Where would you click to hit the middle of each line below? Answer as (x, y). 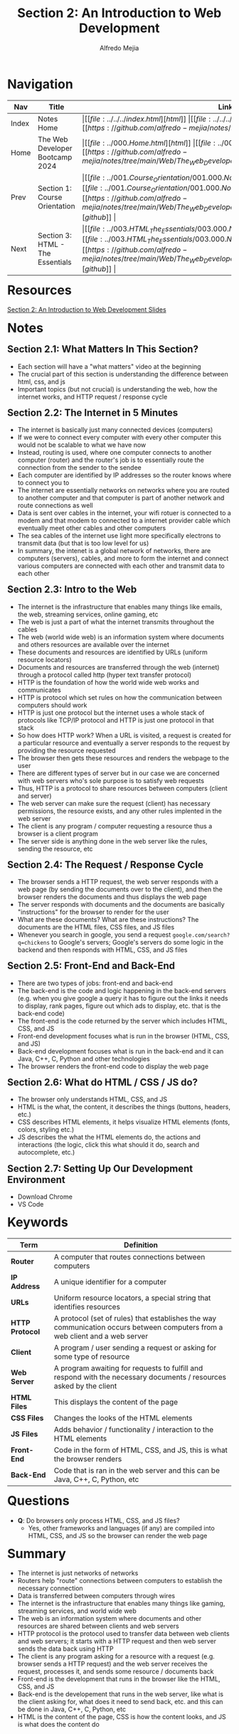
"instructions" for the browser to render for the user (93, 912)
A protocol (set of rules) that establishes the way (135, 1318)
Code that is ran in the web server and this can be (137, 1470)
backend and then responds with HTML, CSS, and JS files (102, 950)
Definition (141, 1245)
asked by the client (85, 1386)
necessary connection (51, 1588)
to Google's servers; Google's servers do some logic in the (137, 942)
